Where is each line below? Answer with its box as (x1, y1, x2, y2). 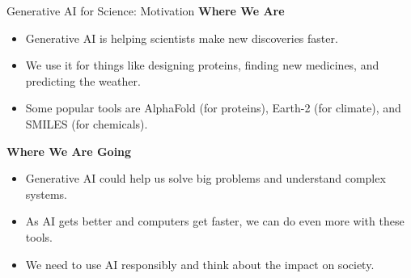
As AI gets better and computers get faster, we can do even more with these (25, 213, 405, 230)
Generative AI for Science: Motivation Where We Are (6, 2, 285, 19)
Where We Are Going (6, 142, 132, 159)
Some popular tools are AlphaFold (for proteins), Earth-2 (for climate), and (25, 99, 401, 116)
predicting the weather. (25, 72, 141, 89)
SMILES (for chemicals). (25, 115, 148, 132)
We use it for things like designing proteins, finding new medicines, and (25, 57, 379, 74)
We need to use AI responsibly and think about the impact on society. (25, 255, 375, 272)
